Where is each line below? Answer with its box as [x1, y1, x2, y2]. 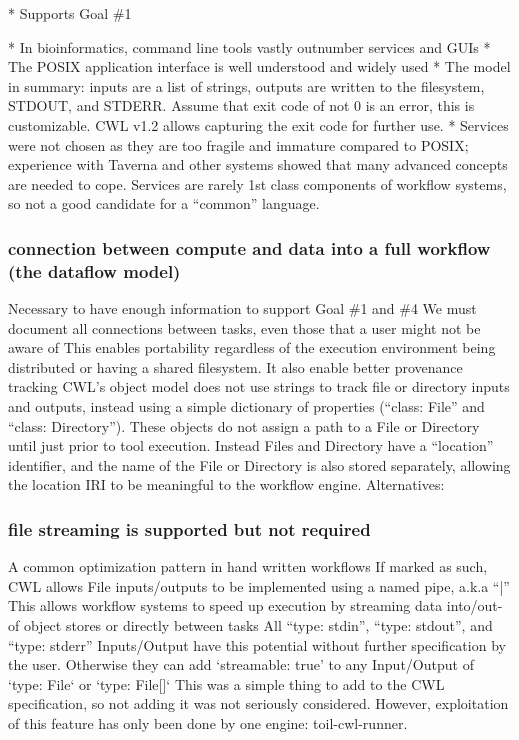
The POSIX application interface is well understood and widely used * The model [8, 56, 511, 77]
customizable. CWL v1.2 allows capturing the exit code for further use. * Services [8, 114, 509, 135]
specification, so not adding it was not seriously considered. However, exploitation [8, 693, 509, 714]
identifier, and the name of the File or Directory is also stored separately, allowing [8, 454, 511, 475]
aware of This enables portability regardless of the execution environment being [8, 337, 496, 358]
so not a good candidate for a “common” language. [8, 193, 320, 214]
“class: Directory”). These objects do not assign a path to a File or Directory [8, 415, 480, 436]
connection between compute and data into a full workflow [8, 235, 491, 260]
